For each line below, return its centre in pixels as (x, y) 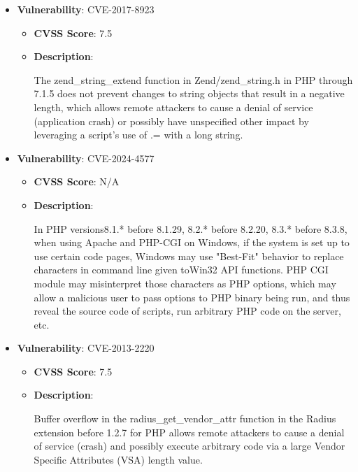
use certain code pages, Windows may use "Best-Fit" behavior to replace (189, 256)
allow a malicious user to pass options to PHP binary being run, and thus (192, 297)
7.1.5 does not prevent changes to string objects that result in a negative (189, 93)
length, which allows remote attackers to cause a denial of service (173, 107)
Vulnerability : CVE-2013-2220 (86, 348)
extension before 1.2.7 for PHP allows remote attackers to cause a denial (189, 432)
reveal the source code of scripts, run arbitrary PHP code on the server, (187, 311)
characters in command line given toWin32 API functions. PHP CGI (181, 270)
